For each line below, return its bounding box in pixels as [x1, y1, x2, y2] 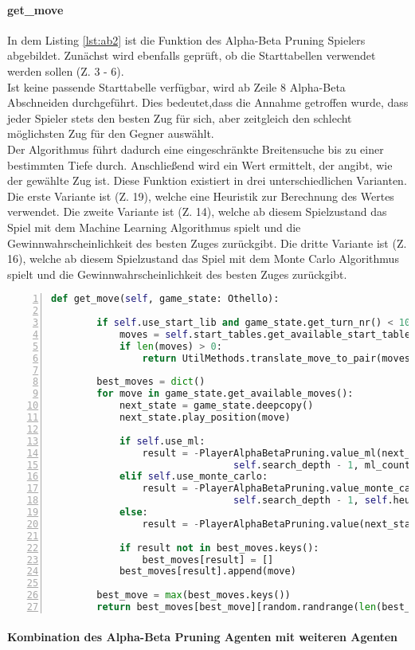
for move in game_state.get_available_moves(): [96, 388, 354, 400]
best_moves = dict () [96, 376, 206, 388]
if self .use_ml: [119, 435, 206, 447]
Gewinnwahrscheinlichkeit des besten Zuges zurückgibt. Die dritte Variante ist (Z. [7, 234, 407, 251]
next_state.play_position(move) [119, 412, 291, 424]
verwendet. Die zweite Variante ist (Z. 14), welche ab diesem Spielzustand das [7, 203, 387, 220]
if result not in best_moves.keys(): [119, 542, 319, 554]
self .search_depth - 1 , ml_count [233, 459, 411, 471]
